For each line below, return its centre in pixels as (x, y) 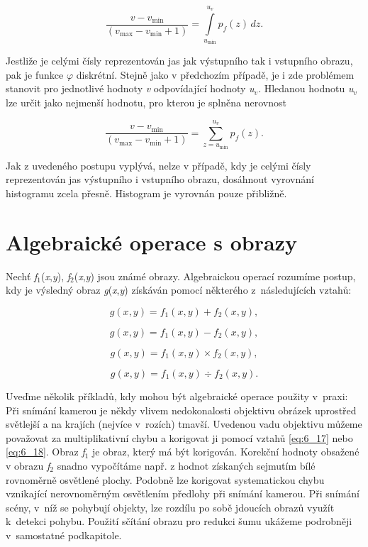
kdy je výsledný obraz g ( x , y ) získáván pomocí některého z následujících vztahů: (179, 290)
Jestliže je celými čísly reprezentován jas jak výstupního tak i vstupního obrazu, (179, 61)
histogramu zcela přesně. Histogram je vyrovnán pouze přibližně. (146, 193)
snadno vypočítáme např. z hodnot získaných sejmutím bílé (186, 465)
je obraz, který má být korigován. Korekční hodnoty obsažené (226, 452)
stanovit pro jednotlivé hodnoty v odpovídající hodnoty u (130, 88)
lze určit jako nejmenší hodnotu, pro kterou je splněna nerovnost (146, 103)
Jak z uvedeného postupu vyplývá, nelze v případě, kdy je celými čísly (158, 165)
